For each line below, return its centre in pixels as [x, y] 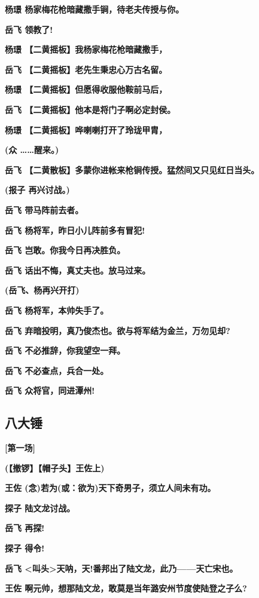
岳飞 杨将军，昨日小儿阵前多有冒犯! [75, 230]
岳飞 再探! [25, 528]
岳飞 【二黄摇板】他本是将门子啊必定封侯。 [90, 109]
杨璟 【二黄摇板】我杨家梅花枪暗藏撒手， [86, 49]
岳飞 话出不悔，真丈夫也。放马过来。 [78, 270]
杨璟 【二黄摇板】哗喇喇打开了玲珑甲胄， [86, 129]
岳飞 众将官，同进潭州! [50, 390]
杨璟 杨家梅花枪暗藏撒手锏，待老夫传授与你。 [95, 9]
